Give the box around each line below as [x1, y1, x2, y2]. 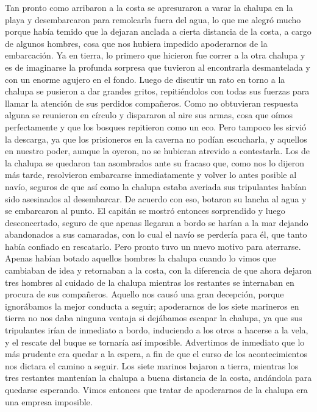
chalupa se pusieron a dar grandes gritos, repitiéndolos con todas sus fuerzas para [5, 85, 310, 98]
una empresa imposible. [5, 395, 93, 408]
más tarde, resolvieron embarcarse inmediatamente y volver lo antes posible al [5, 168, 297, 181]
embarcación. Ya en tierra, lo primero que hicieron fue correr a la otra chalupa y [5, 49, 305, 62]
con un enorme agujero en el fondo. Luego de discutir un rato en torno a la [5, 73, 285, 85]
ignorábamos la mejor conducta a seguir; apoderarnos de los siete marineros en [5, 299, 299, 312]
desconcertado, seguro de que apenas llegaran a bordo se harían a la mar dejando [5, 216, 308, 229]
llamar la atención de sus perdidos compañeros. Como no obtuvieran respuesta [5, 96, 299, 109]
